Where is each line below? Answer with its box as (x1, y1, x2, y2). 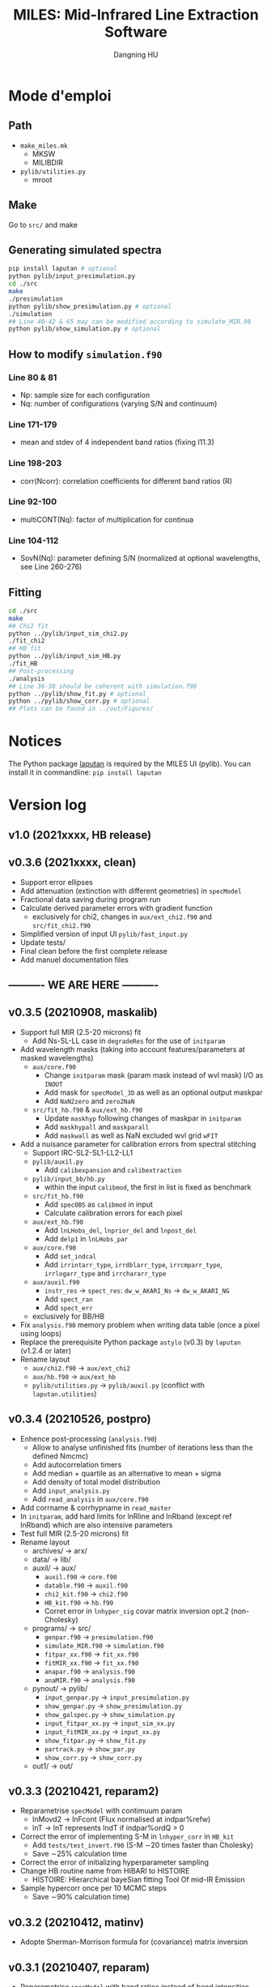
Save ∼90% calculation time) (32, 1892, 130, 1902)
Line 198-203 (8, 458, 62, 469)
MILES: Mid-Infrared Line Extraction (13, 6, 259, 24)
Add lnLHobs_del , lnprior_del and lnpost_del (44, 1225, 197, 1235)
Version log (8, 796, 87, 814)
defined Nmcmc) (32, 1451, 89, 1460)
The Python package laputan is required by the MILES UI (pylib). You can (8, 759, 252, 769)
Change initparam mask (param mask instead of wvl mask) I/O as (44, 1070, 264, 1079)
